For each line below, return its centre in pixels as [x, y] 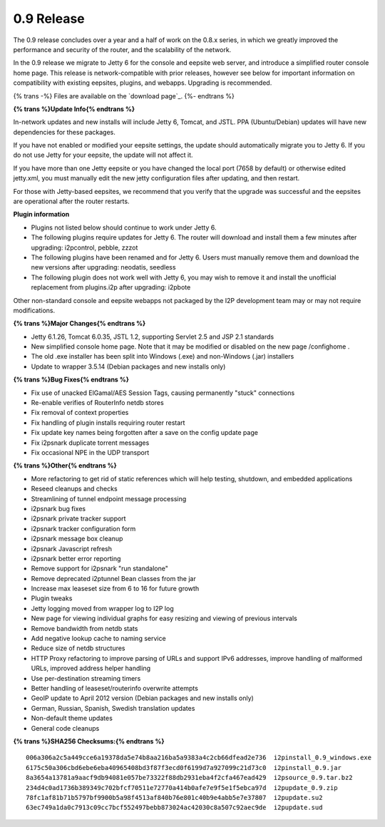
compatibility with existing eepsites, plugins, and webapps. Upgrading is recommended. [143, 83]
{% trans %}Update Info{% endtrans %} [74, 109]
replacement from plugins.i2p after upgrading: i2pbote [111, 287]
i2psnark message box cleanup [77, 539]
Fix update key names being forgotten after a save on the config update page [144, 433]
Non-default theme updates [72, 718]
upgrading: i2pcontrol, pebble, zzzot [84, 247]
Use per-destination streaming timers [86, 678]
